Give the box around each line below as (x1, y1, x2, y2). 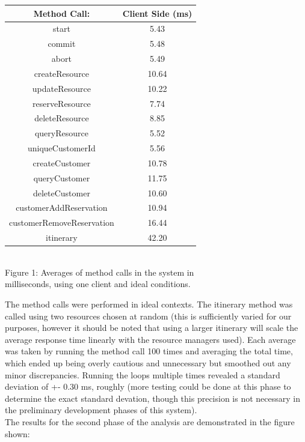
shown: (5, 427, 30, 440)
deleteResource (34, 112, 89, 124)
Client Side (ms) (122, 7, 193, 19)
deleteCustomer (32, 186, 90, 199)
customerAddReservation (16, 201, 108, 214)
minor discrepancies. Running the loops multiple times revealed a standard (5, 368, 280, 381)
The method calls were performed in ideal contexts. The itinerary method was (5, 298, 293, 310)
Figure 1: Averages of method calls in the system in (5, 265, 194, 278)
